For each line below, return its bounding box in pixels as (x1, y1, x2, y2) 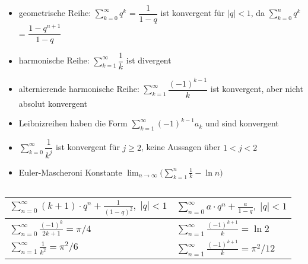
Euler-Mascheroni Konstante (18, 166, 122, 178)
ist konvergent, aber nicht (210, 82, 303, 95)
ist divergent (126, 54, 172, 66)
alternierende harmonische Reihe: (18, 82, 139, 95)
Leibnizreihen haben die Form (18, 117, 128, 129)
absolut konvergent (18, 97, 88, 109)
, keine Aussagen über (141, 141, 221, 153)
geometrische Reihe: (18, 7, 91, 19)
